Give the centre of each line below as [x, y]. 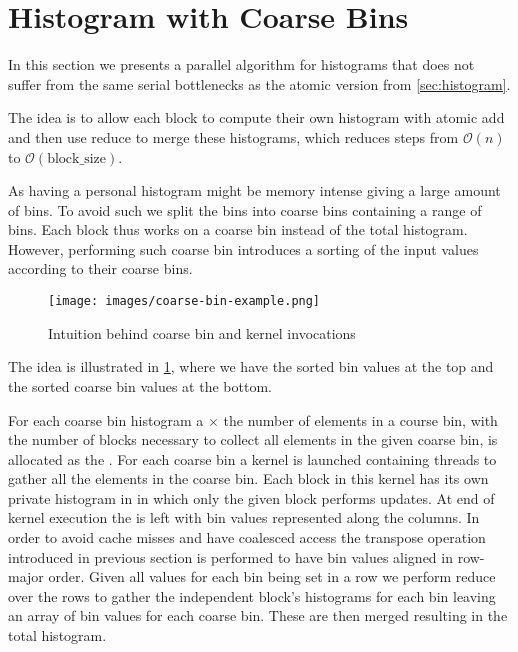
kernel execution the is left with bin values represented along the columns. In [244, 517]
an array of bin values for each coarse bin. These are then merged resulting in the [258, 615]
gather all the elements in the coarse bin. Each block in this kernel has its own [248, 478]
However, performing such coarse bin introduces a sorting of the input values [243, 248]
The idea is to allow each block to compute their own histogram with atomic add [256, 117]
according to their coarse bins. [100, 268]
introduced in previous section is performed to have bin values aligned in [230, 556]
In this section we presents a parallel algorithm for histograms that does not [241, 64]
